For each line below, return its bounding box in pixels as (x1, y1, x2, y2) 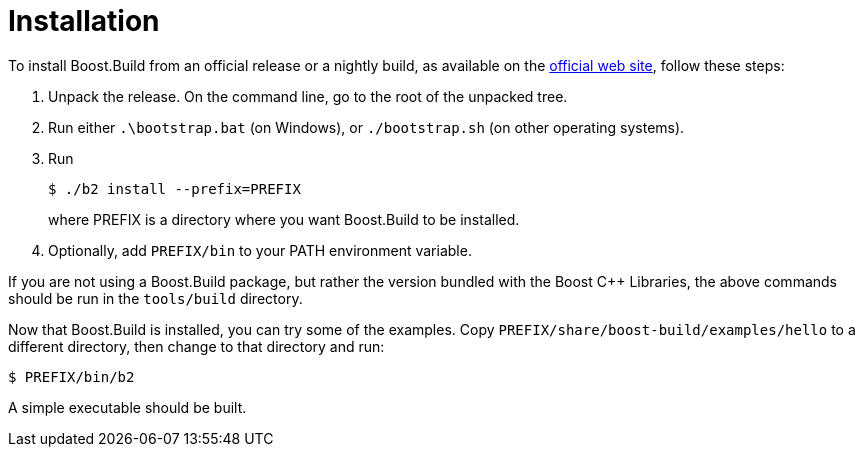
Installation (8, 4, 160, 38)
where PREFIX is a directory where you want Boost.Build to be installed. (48, 210, 520, 228)
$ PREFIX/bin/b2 (8, 368, 135, 385)
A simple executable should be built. (8, 398, 247, 416)
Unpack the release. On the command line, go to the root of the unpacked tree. (48, 87, 568, 105)
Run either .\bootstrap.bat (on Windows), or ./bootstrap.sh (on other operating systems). (48, 118, 685, 136)
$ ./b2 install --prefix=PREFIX (48, 180, 301, 197)
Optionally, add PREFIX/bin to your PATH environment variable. (48, 241, 472, 259)
